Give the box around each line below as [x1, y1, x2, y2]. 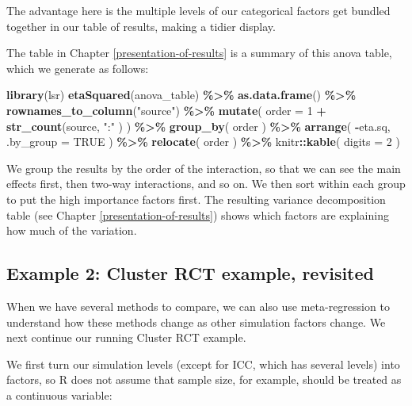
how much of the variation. [6, 222, 137, 239]
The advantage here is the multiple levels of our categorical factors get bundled [6, 2, 391, 18]
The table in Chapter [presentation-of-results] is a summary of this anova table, [6, 44, 392, 61]
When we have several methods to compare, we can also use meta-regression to [6, 297, 390, 314]
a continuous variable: [6, 386, 113, 403]
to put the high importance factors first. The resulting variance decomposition [6, 190, 386, 207]
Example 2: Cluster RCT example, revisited [6, 261, 374, 285]
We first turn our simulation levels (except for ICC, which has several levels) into [6, 355, 400, 372]
